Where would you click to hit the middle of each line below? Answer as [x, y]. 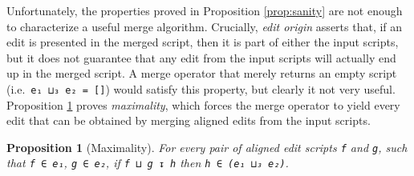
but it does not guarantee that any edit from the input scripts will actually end [201, 57]
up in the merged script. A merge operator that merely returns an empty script [202, 73]
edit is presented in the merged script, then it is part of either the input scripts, [203, 42]
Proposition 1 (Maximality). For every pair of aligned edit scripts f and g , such [207, 147]
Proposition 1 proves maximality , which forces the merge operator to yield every [203, 104]
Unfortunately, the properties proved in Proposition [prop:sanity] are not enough [205, 10]
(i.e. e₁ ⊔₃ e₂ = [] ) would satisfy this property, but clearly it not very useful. [201, 88]
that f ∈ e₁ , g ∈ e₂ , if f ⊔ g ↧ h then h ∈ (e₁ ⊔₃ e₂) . [148, 163]
